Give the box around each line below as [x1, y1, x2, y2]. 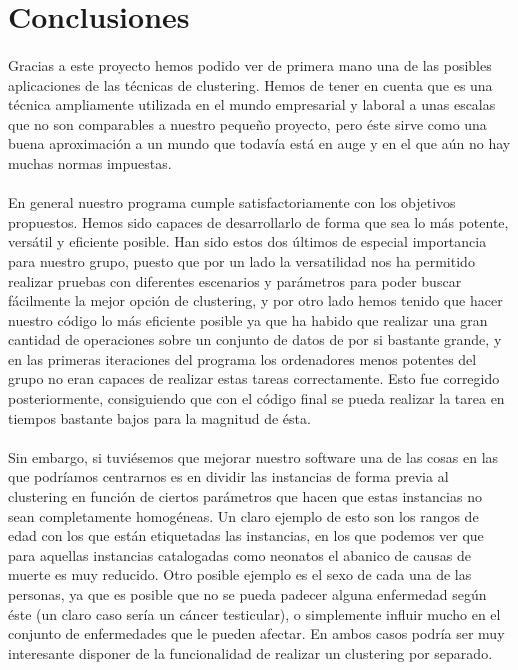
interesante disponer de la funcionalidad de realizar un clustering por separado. [8, 642, 493, 663]
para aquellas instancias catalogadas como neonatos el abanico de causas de [8, 544, 471, 565]
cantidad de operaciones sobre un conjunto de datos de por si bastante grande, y [8, 329, 502, 350]
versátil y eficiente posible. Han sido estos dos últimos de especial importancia [8, 231, 487, 252]
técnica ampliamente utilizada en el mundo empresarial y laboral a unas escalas [8, 94, 496, 115]
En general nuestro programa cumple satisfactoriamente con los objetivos [8, 192, 456, 213]
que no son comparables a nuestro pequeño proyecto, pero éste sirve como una [8, 113, 487, 134]
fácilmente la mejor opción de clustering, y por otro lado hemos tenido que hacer [8, 290, 503, 311]
